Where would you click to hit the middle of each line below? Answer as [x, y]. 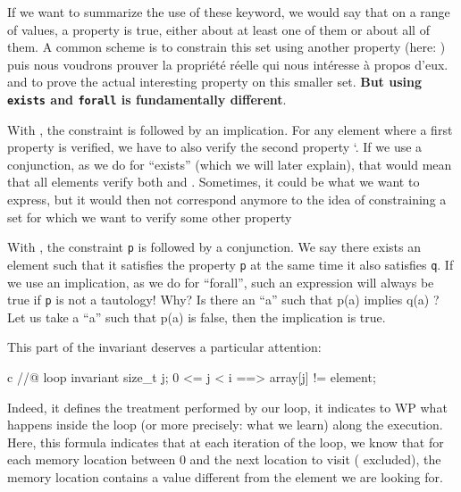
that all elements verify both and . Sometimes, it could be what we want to [214, 182]
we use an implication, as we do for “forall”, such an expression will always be [221, 282]
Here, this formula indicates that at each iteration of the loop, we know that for [226, 442]
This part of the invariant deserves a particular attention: [164, 347]
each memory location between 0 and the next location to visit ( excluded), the [224, 459]
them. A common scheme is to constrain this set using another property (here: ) [226, 47]
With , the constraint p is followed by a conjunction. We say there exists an [214, 247]
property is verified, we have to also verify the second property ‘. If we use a [215, 147]
